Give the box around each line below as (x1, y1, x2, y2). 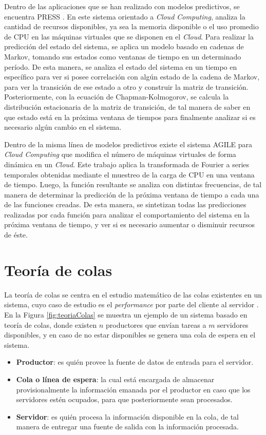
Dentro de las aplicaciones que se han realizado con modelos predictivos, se (4, 1, 240, 11)
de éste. (4, 229, 28, 240)
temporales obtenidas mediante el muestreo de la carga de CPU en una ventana (4, 169, 255, 180)
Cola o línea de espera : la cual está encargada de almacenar (16, 373, 215, 384)
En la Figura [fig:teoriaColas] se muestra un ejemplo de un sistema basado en (4, 309, 248, 320)
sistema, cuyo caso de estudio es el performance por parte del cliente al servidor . (4, 299, 259, 310)
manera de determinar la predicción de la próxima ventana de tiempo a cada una (4, 189, 259, 200)
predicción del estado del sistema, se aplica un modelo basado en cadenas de (4, 41, 244, 52)
